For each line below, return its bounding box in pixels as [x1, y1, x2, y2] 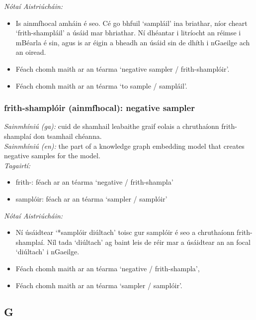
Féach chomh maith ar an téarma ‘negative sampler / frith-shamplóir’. [15, 63, 230, 74]
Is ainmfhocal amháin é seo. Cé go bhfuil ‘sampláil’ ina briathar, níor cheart [15, 17, 248, 28]
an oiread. [15, 47, 46, 57]
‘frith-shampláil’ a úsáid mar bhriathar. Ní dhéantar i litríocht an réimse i [15, 27, 241, 38]
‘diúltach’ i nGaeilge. [15, 246, 80, 257]
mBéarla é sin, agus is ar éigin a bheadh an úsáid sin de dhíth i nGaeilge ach [15, 37, 250, 47]
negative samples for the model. [4, 150, 100, 161]
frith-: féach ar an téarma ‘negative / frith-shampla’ [15, 177, 173, 187]
